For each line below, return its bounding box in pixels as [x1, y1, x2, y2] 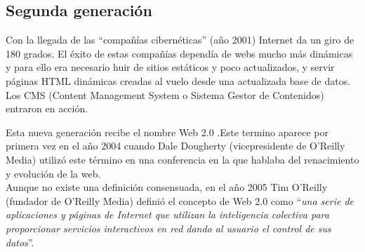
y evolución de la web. [6, 166, 101, 180]
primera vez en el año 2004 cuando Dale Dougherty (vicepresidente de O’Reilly [6, 138, 345, 153]
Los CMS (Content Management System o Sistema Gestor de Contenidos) [6, 87, 324, 102]
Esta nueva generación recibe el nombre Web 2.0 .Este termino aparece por [6, 124, 329, 139]
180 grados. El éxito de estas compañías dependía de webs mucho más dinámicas [6, 46, 353, 60]
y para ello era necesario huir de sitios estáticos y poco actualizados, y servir [6, 60, 335, 74]
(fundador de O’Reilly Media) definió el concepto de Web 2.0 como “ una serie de [6, 193, 354, 208]
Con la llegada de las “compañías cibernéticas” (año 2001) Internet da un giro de [6, 32, 354, 47]
